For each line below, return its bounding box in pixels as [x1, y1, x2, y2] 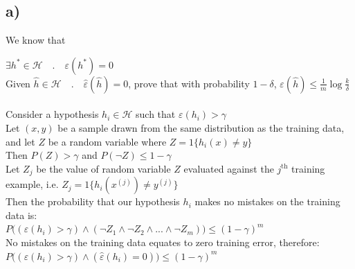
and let [6, 134, 35, 148]
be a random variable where [48, 134, 167, 148]
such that [136, 107, 176, 121]
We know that [6, 33, 66, 47]
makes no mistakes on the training [194, 194, 340, 209]
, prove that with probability [128, 76, 250, 90]
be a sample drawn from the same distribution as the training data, [57, 120, 345, 134]
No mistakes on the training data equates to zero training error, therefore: [6, 235, 320, 249]
